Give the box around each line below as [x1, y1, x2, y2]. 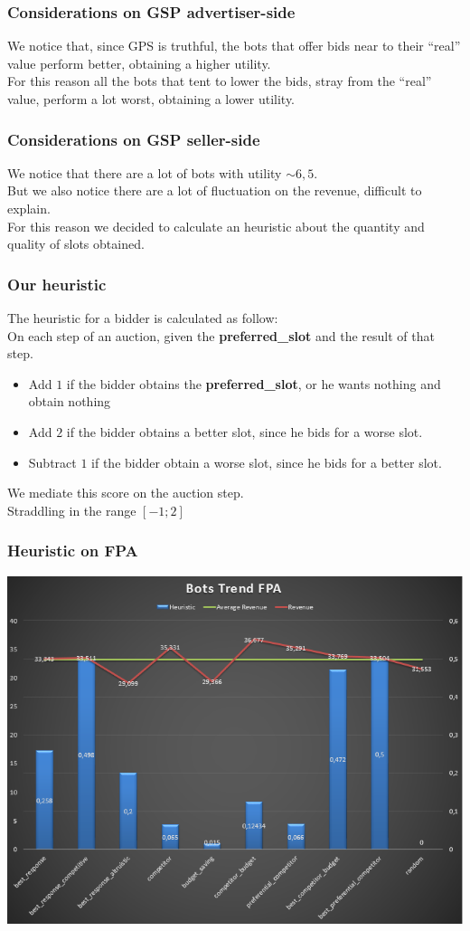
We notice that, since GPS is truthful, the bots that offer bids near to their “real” [7, 36, 461, 55]
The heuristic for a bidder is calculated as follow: [7, 309, 278, 327]
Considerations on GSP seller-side [7, 128, 260, 150]
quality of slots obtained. [7, 234, 145, 253]
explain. [7, 199, 51, 217]
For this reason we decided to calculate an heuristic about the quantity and [7, 216, 425, 235]
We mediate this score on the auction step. [7, 483, 244, 502]
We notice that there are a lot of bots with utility [7, 163, 282, 182]
